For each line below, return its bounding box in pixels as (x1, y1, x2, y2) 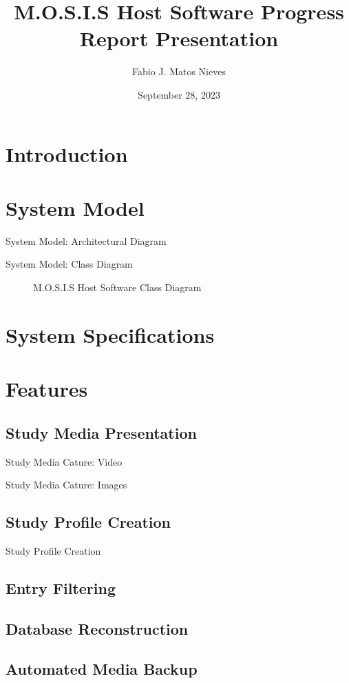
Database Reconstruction (6, 617, 189, 639)
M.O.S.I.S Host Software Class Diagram (33, 280, 202, 294)
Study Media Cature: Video (6, 454, 123, 468)
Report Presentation (79, 24, 279, 52)
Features (6, 375, 88, 403)
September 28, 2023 (138, 87, 220, 101)
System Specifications (6, 320, 215, 348)
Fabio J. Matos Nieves (132, 64, 226, 79)
